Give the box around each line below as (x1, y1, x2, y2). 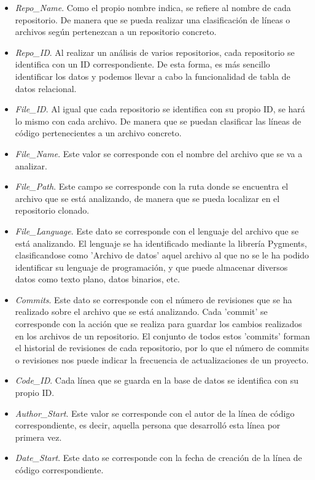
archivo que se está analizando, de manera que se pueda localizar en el (15, 192, 280, 204)
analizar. (15, 159, 47, 172)
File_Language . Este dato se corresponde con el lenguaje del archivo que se (15, 224, 299, 237)
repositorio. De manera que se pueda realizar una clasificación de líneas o (15, 13, 290, 26)
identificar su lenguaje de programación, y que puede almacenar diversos (15, 260, 288, 273)
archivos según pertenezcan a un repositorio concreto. (15, 25, 217, 38)
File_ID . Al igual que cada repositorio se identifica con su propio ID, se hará (15, 103, 305, 115)
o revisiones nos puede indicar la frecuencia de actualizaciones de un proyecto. (15, 353, 309, 366)
